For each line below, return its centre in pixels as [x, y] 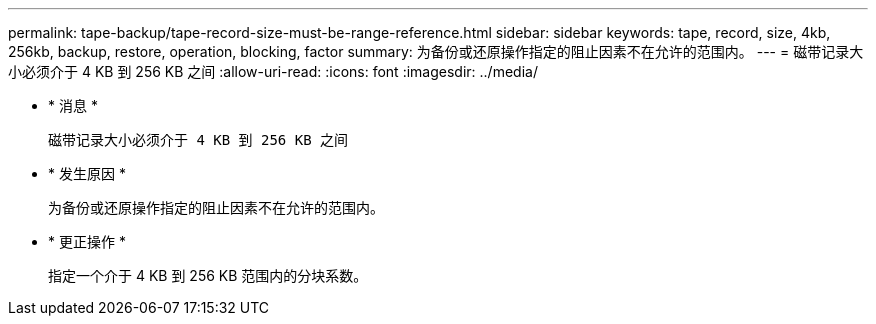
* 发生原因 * [87, 173]
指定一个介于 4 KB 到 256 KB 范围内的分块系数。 [208, 275]
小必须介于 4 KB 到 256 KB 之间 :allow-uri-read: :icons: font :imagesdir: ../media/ [273, 71]
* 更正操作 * [87, 241]
